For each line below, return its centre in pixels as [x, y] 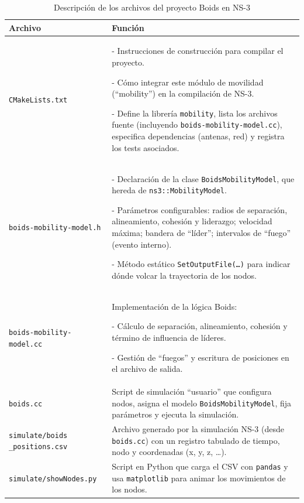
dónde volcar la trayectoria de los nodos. [184, 275]
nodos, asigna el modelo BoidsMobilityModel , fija [202, 403]
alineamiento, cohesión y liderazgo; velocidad [192, 221]
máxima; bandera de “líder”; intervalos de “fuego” [201, 233]
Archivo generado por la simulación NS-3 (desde [198, 429]
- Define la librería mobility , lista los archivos [195, 113]
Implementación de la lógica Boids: [175, 306]
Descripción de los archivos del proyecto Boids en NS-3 [152, 7]
